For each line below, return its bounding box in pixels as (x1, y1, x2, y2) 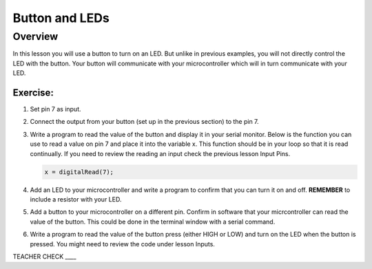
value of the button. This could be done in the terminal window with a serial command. (30, 217, 276, 226)
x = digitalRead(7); (44, 168, 114, 175)
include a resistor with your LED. (30, 195, 122, 203)
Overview (12, 30, 59, 43)
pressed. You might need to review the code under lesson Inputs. (30, 239, 215, 248)
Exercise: (12, 87, 54, 98)
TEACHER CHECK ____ (12, 252, 76, 261)
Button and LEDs (12, 10, 110, 25)
